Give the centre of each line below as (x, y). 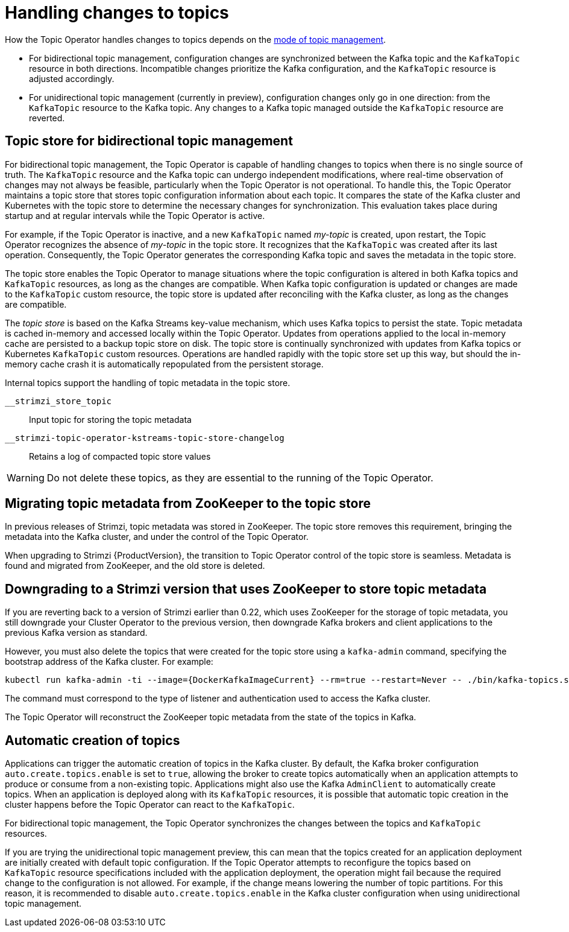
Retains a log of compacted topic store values (120, 456)
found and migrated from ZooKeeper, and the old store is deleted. (135, 566)
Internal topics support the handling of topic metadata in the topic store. (148, 382)
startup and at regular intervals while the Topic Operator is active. (135, 215)
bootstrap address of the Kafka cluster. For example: (109, 662)
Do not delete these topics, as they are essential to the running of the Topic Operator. (240, 477)
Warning (26, 477)
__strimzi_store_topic (58, 401)
